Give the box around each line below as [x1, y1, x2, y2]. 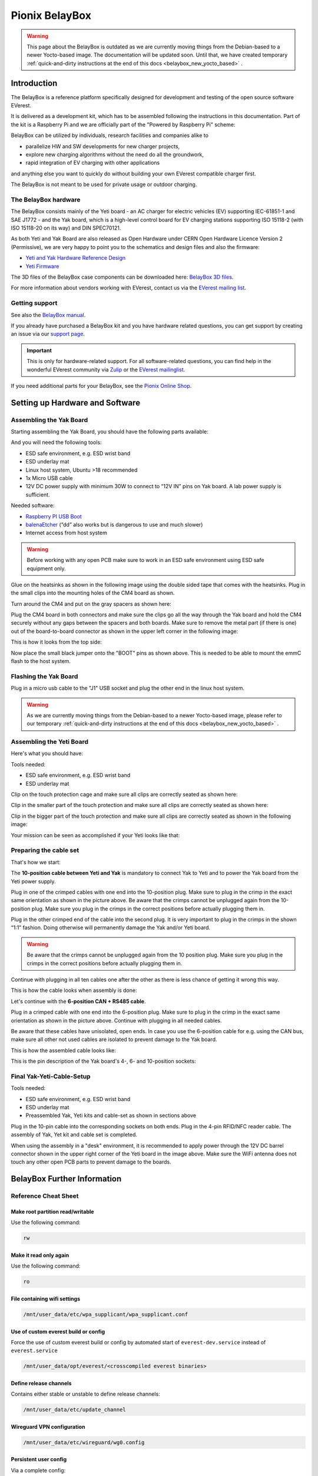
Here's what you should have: [11, 750, 84, 757]
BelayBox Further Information [11, 1174, 122, 1184]
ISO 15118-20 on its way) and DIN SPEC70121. [11, 224, 121, 231]
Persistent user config [11, 1456, 67, 1463]
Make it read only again [11, 1252, 69, 1259]
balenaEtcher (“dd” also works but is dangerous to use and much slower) [25, 521, 203, 528]
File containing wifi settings [11, 1295, 81, 1302]
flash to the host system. [11, 658, 71, 665]
